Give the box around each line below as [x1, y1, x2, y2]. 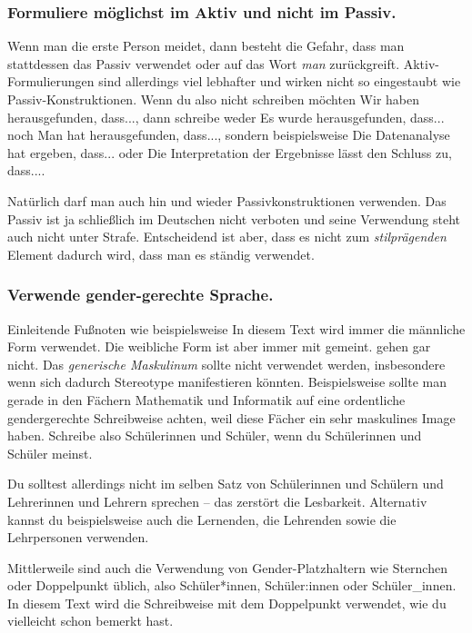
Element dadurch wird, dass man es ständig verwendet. [7, 244, 315, 263]
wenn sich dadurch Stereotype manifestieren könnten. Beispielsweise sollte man [7, 372, 447, 391]
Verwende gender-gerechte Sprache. [7, 283, 274, 306]
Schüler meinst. [7, 443, 93, 462]
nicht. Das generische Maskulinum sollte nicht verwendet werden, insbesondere [7, 354, 446, 373]
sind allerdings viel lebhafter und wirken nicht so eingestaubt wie [98, 72, 461, 91]
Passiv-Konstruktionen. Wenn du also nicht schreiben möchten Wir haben [7, 90, 420, 108]
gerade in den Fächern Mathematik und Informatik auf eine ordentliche [7, 390, 406, 409]
